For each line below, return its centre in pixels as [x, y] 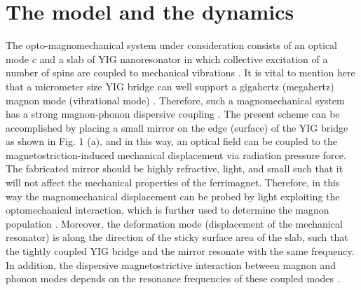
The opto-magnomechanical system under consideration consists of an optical [172, 45]
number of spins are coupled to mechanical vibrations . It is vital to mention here [180, 72]
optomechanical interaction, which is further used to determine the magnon [168, 210]
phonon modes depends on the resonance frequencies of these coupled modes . [173, 278]
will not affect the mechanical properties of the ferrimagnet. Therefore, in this [173, 182]
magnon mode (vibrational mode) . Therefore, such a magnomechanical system [175, 100]
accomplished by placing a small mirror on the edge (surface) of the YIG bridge [177, 127]
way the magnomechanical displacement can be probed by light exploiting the [173, 196]
